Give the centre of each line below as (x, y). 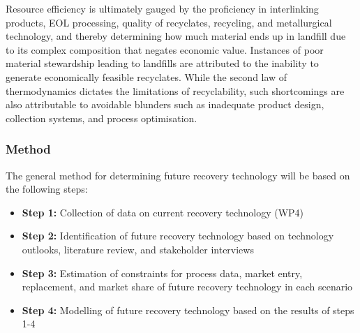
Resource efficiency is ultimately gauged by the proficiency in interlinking (162, 8)
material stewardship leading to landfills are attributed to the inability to (162, 63)
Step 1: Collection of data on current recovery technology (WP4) (163, 212)
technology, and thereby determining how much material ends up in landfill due (176, 36)
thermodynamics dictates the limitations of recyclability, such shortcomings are (175, 90)
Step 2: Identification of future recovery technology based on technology (178, 236)
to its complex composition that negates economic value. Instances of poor (165, 49)
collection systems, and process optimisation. (102, 118)
